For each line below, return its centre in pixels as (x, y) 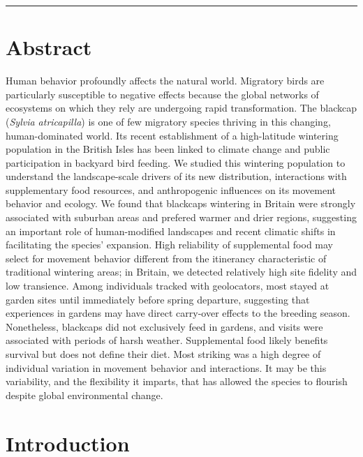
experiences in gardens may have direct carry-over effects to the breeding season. (178, 313)
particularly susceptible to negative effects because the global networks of (162, 94)
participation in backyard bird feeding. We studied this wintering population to (176, 162)
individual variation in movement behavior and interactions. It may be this (166, 367)
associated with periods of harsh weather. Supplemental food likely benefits (167, 340)
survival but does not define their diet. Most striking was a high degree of (163, 354)
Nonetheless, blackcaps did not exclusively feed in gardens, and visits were (164, 326)
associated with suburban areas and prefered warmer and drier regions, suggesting (181, 217)
